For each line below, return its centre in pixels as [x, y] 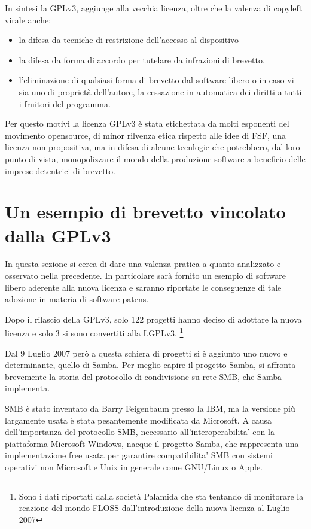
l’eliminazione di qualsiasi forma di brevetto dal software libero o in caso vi [156, 80]
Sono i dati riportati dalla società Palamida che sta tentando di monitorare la [161, 496]
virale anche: [28, 19]
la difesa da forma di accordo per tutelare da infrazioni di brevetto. [142, 60]
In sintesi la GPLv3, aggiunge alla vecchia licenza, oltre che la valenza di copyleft [154, 8]
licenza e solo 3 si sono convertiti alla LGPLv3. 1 [94, 332]
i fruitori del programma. [65, 103]
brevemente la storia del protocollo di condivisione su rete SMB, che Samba [143, 376]
